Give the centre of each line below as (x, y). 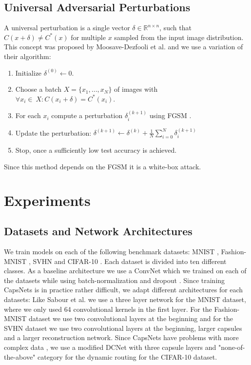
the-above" (20, 356)
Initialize (29, 72)
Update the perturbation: (53, 132)
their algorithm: (28, 56)
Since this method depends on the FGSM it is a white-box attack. (103, 166)
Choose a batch (38, 89)
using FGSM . (170, 115)
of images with (136, 89)
